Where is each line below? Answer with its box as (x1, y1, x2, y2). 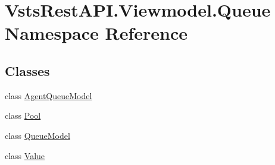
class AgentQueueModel (5, 89, 92, 101)
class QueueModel (5, 129, 70, 141)
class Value (5, 149, 45, 161)
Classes (5, 61, 50, 80)
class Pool (5, 109, 41, 122)
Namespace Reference (5, 21, 187, 45)
